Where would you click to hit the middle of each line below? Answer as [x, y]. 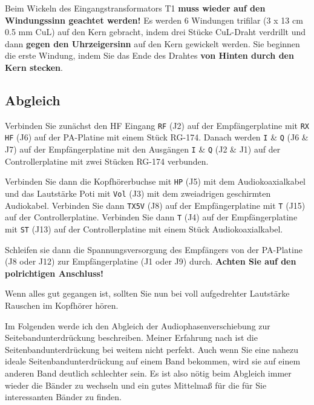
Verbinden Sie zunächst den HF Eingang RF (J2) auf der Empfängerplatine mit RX [157, 125]
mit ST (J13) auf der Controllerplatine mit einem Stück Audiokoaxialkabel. [144, 229]
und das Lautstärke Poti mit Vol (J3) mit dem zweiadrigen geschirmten [138, 193]
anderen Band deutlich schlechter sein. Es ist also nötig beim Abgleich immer [148, 373]
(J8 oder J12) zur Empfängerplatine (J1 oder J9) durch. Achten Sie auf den [151, 261]
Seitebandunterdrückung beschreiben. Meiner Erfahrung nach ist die [131, 337]
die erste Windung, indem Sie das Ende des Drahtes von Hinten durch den [149, 55]
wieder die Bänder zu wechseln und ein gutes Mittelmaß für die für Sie [136, 385]
